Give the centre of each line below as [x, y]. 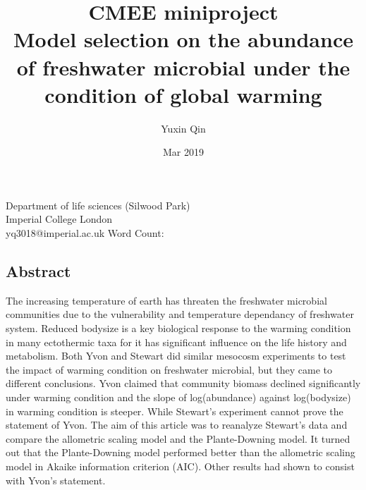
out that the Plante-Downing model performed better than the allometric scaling [181, 452]
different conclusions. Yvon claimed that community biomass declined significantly [183, 383]
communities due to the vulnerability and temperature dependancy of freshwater [180, 314]
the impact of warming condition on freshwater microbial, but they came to [169, 369]
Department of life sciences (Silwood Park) [98, 205]
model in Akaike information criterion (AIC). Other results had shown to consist [180, 466]
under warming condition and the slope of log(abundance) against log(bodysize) [178, 397]
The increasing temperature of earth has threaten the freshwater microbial [166, 300]
